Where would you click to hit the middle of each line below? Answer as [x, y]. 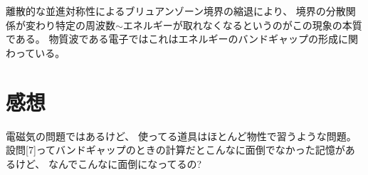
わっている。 [36, 52]
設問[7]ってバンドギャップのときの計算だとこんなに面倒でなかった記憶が [175, 150]
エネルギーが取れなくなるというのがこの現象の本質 [242, 25]
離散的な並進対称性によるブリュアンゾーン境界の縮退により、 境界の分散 [176, 11]
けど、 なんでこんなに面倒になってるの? [109, 163]
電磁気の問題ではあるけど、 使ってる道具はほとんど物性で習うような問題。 [181, 136]
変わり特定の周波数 [70, 25]
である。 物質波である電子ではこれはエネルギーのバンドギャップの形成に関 [182, 39]
